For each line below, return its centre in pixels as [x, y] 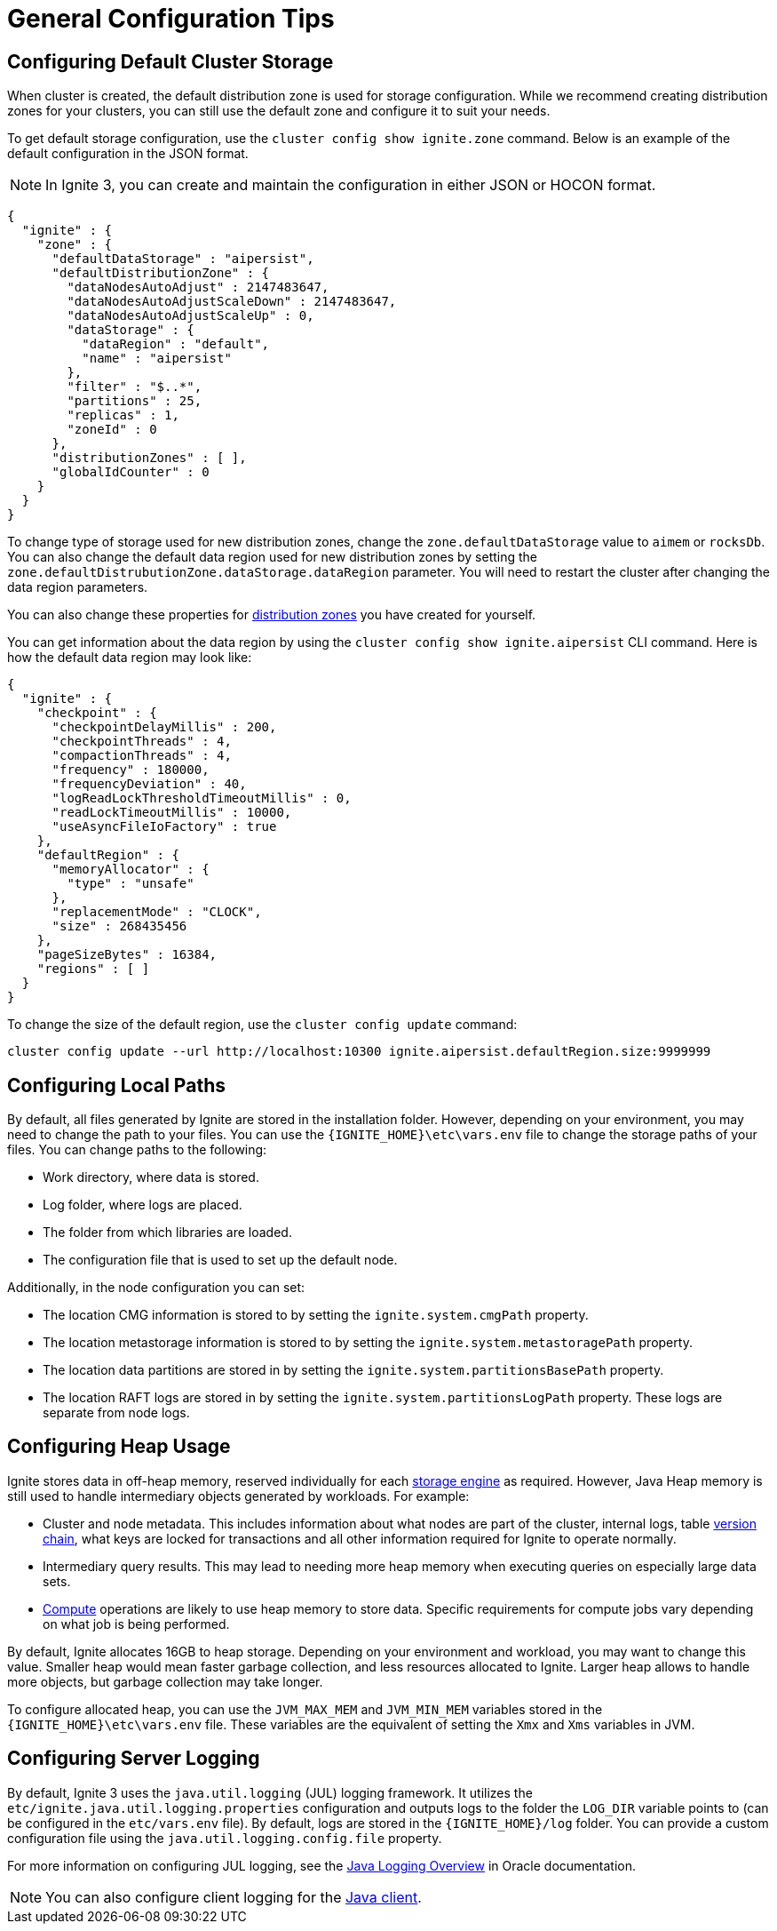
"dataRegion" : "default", [176, 344]
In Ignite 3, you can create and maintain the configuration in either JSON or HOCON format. [351, 185]
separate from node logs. [116, 1413]
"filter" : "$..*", [135, 387]
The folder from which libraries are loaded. [167, 1233]
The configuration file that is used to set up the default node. [220, 1260]
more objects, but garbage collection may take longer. [165, 1681]
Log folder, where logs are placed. [143, 1205]
